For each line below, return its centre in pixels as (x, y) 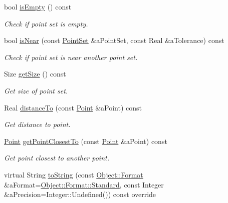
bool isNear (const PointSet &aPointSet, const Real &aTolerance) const (114, 40)
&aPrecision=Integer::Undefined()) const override (80, 194)
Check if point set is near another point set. (71, 57)
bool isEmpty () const (38, 6)
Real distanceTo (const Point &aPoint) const (73, 107)
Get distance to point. (37, 124)
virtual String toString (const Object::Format (74, 174)
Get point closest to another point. (57, 158)
